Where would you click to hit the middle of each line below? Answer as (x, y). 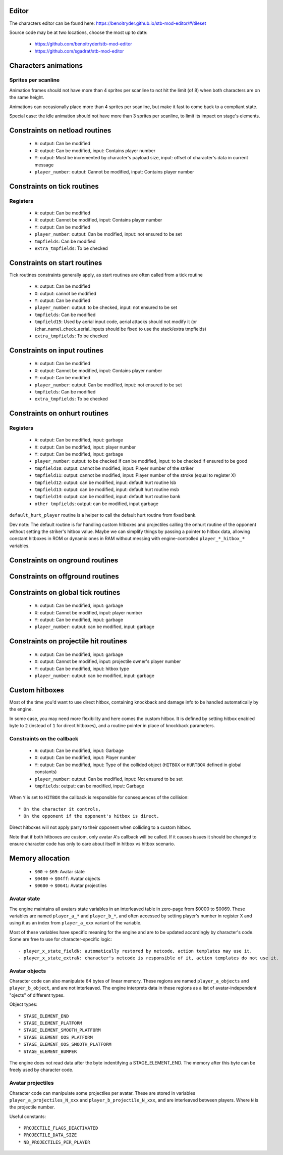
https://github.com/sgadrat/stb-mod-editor (79, 51)
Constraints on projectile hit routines (68, 641)
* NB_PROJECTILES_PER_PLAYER (54, 1142)
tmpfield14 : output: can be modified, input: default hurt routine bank (107, 497)
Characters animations (46, 65)
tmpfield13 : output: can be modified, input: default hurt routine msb (107, 490)
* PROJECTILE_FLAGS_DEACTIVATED (58, 1128)
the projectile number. (32, 1107)
